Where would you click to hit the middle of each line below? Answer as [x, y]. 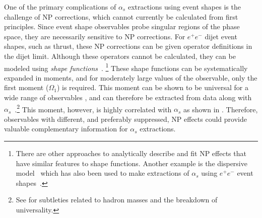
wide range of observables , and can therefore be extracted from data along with [128, 97]
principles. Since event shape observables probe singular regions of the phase [122, 26]
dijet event [221, 36]
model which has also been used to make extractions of [103, 173]
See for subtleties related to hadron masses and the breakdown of [117, 200]
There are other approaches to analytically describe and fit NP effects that [131, 153]
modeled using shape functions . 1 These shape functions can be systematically [126, 67]
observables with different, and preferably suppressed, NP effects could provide [125, 119]
